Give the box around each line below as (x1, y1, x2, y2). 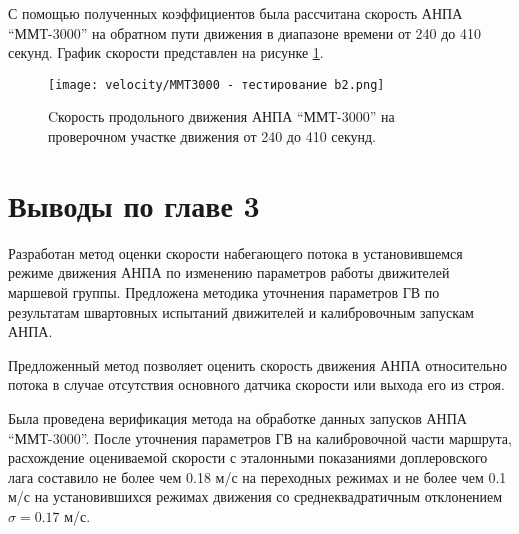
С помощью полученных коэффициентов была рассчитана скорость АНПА (8, 3, 463, 23)
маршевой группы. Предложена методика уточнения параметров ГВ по (8, 281, 440, 302)
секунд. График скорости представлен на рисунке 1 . (8, 42, 324, 63)
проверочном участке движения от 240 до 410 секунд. (48, 126, 377, 147)
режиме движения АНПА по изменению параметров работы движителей (8, 262, 450, 283)
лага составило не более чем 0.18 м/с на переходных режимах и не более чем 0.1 (8, 466, 507, 487)
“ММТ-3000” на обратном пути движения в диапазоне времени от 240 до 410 (8, 22, 481, 43)
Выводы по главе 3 (8, 184, 260, 225)
